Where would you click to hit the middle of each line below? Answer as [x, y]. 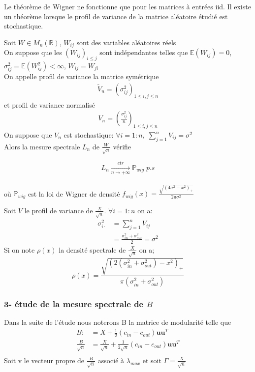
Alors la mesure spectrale [42, 146]
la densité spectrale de [92, 249]
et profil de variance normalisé [49, 104]
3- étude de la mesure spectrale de [74, 304]
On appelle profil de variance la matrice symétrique [81, 76]
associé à [111, 360]
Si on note [19, 249]
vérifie [122, 146]
